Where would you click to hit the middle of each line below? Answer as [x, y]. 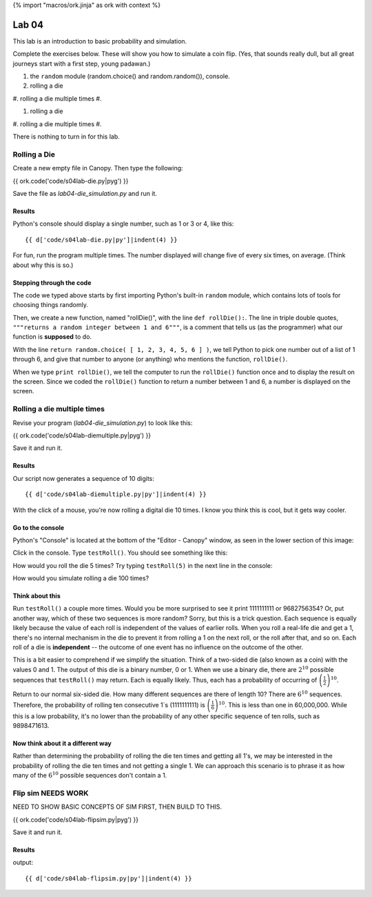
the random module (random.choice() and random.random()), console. [130, 77]
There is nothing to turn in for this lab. [66, 137]
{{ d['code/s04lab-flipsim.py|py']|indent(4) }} [108, 878]
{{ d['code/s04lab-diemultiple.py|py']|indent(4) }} [116, 494]
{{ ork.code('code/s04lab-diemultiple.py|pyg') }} [82, 435]
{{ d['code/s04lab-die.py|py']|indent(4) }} [102, 239]
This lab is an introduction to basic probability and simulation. [100, 41]
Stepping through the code [52, 282]
